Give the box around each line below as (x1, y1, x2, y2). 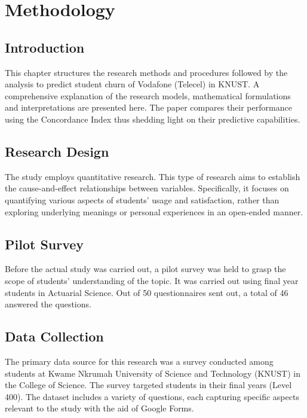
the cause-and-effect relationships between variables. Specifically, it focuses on (5, 182, 289, 194)
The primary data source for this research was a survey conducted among (5, 355, 274, 367)
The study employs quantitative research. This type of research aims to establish (5, 170, 300, 182)
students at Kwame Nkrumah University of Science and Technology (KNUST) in (5, 367, 300, 379)
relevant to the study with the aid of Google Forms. (5, 402, 194, 414)
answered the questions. (5, 298, 91, 310)
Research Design (5, 142, 109, 160)
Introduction (5, 38, 85, 56)
